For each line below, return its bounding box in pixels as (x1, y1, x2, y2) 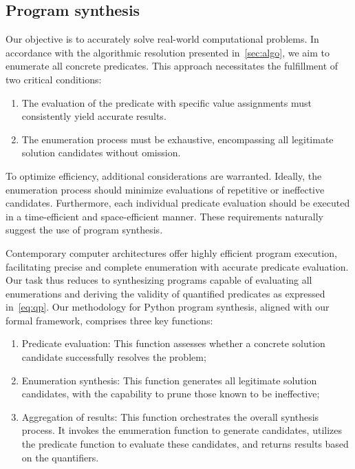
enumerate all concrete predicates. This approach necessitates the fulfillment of (6, 59, 338, 73)
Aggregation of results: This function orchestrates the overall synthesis (21, 409, 319, 424)
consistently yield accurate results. (21, 109, 166, 123)
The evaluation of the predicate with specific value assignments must (21, 95, 312, 110)
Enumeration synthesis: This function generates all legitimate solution (21, 373, 317, 387)
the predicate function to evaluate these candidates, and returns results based (21, 437, 349, 451)
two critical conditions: (6, 72, 102, 86)
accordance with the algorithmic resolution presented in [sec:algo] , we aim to (6, 45, 330, 59)
